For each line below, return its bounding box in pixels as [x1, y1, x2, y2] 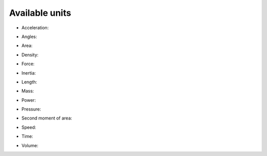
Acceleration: [21, 25, 49, 31]
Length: [21, 79, 37, 85]
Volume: [21, 142, 39, 148]
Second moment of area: [21, 115, 72, 121]
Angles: [21, 34, 37, 39]
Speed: [21, 124, 37, 130]
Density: [21, 52, 39, 58]
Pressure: [21, 106, 42, 112]
